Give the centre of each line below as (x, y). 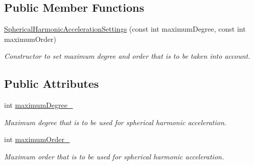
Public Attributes (52, 84)
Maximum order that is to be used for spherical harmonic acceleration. (114, 156)
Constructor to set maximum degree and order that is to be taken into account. (127, 56)
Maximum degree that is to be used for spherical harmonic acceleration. (116, 122)
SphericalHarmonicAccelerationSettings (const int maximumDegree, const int (125, 29)
